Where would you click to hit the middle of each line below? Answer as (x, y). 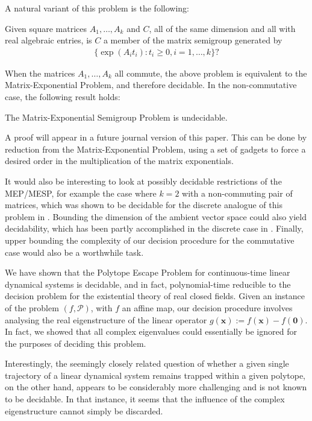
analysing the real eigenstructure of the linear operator (106, 319)
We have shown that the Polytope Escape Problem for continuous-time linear (148, 272)
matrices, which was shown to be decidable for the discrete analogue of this (144, 205)
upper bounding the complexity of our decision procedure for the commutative (150, 240)
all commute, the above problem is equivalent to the (211, 73)
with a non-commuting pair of (237, 193)
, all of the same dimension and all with (222, 28)
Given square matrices (46, 28)
